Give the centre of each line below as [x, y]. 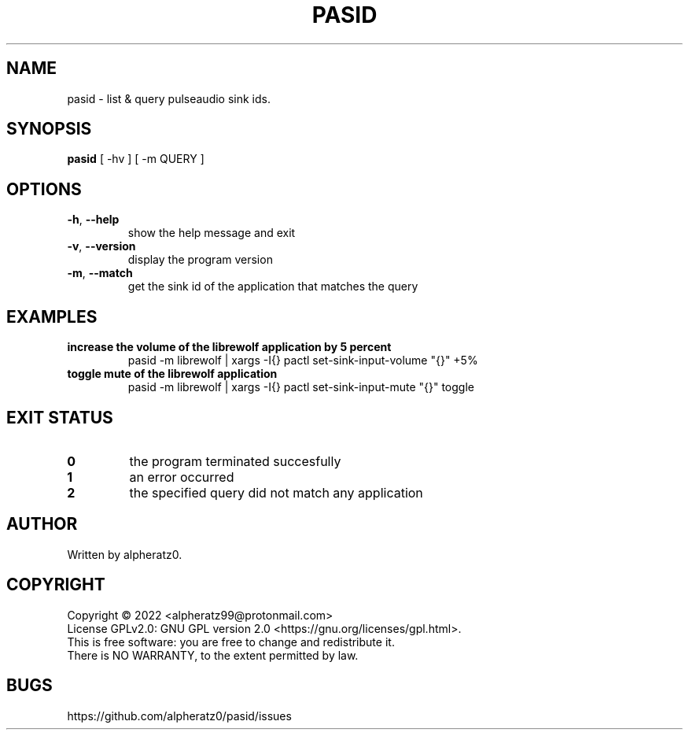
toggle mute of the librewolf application [172, 374]
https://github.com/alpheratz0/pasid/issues [179, 716]
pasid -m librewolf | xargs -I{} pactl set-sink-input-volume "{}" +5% [303, 361]
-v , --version [101, 246]
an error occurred [182, 477]
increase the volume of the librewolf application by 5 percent [229, 347]
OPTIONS [44, 189]
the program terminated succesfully [235, 461]
